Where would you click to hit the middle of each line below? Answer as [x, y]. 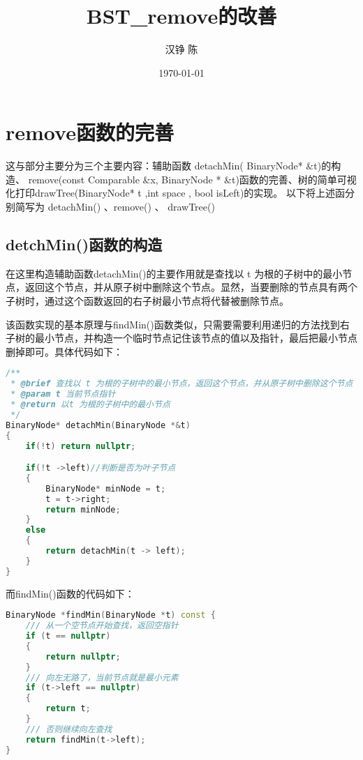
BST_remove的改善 [181, 16]
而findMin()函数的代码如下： [70, 593]
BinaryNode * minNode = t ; [106, 488]
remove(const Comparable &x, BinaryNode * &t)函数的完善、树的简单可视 [192, 179]
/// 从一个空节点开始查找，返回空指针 [102, 626]
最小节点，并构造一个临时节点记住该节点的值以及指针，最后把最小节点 [196, 338]
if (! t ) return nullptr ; [81, 446]
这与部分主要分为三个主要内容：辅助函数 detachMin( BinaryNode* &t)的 [169, 166]
